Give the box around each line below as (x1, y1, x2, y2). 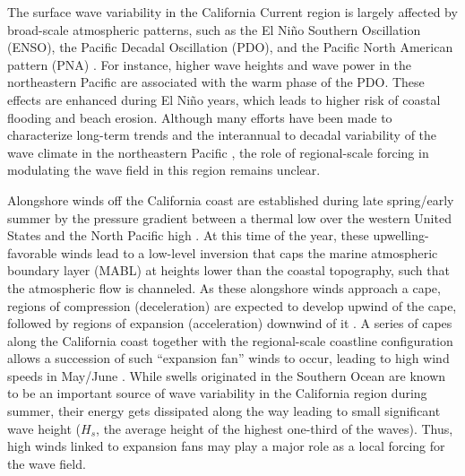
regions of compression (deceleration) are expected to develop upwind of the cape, (7, 296, 457, 315)
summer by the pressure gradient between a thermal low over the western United (7, 208, 452, 227)
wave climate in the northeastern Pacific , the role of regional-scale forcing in (7, 143, 429, 161)
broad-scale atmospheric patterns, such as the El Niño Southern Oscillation (7, 20, 421, 39)
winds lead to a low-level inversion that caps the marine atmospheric (60, 243, 438, 262)
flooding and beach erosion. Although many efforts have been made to (7, 108, 392, 126)
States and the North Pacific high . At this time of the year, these (7, 226, 369, 245)
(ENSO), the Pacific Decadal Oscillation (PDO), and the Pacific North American (7, 38, 453, 56)
